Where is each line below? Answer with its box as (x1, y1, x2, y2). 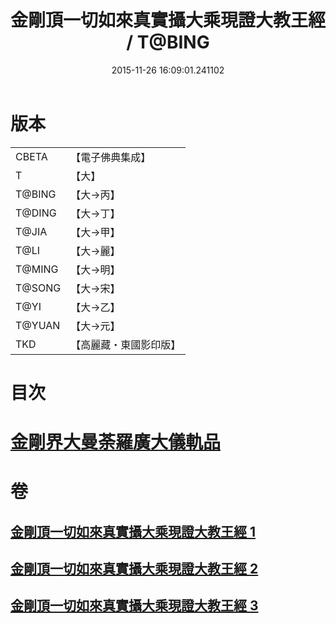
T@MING (15, 262, 59, 276)
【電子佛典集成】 (70, 150, 152, 164)
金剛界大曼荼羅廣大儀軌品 (10, 431, 222, 454)
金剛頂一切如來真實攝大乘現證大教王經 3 (10, 597, 259, 615)
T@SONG (15, 281, 62, 295)
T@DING (15, 206, 57, 220)
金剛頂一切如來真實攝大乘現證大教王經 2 (10, 561, 259, 578)
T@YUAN (15, 318, 61, 332)
